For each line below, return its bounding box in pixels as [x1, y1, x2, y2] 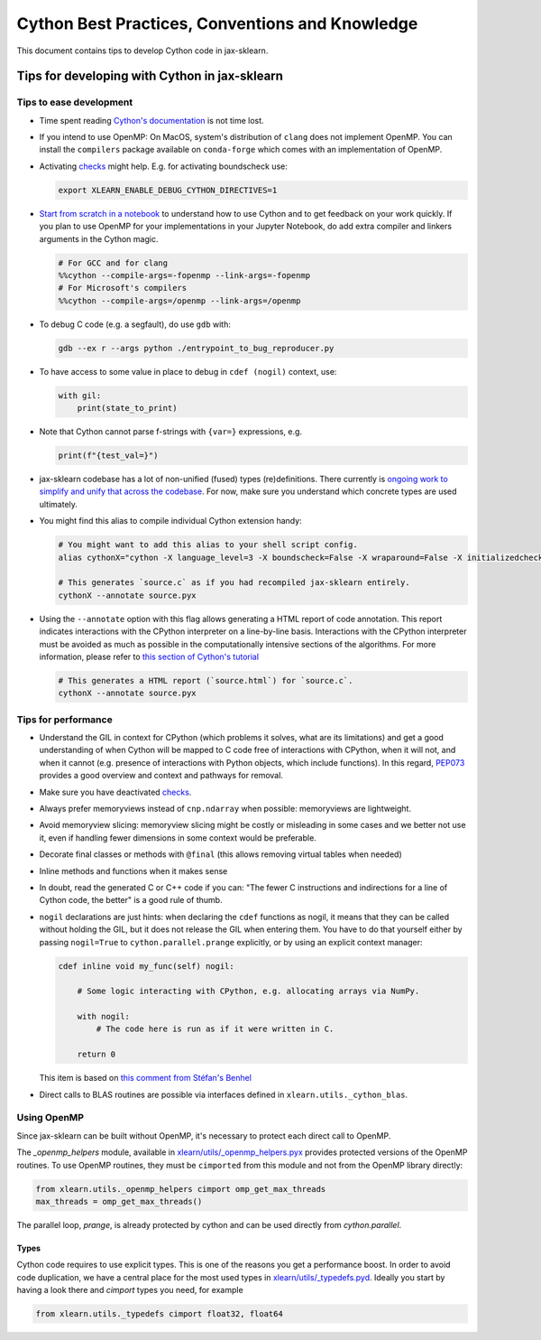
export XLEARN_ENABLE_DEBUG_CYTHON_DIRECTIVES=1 [58, 185, 278, 195]
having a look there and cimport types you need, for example [16, 1285, 243, 1296]
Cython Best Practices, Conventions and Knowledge [16, 14, 418, 33]
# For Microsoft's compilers [58, 283, 188, 293]
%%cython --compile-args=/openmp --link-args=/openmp [58, 295, 301, 306]
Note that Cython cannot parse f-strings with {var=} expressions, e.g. [39, 426, 302, 437]
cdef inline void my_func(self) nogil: [58, 961, 234, 971]
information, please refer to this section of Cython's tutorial [39, 651, 260, 662]
